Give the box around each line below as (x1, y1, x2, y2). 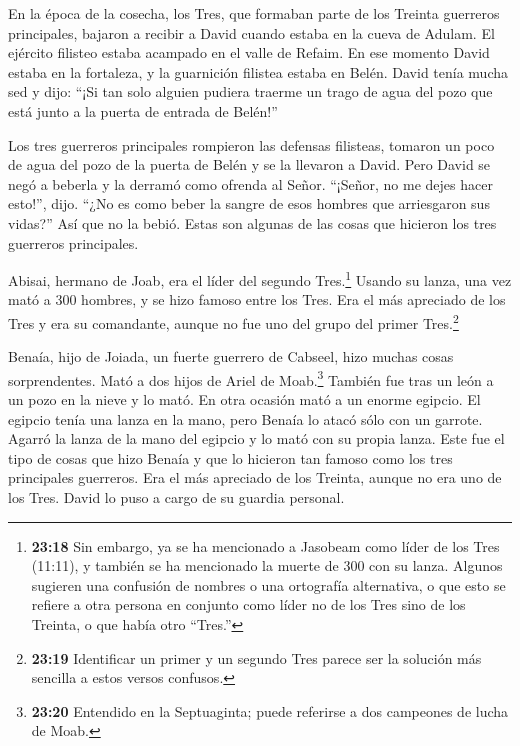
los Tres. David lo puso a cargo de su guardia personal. (8, 487, 345, 508)
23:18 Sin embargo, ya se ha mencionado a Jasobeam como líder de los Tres (31, 535, 500, 556)
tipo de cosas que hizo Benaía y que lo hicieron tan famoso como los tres (8, 447, 453, 468)
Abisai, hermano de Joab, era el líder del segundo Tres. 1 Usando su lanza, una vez (8, 267, 512, 290)
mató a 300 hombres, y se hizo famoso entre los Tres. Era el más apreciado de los (8, 289, 506, 310)
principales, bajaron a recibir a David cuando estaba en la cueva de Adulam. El (8, 22, 495, 43)
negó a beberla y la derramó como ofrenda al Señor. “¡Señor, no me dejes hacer (8, 173, 493, 194)
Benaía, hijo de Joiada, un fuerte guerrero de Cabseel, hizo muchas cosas (8, 346, 454, 367)
